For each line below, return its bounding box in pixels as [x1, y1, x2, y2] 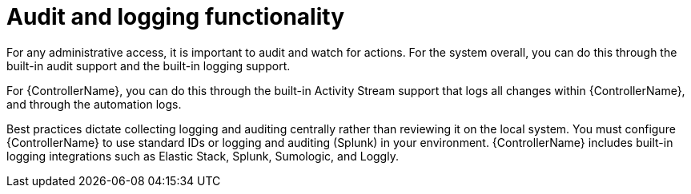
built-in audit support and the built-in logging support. [6, 58, 291, 73]
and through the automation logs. [6, 97, 182, 111]
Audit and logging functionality [6, 3, 344, 30]
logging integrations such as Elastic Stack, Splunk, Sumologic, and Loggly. [6, 148, 399, 163]
